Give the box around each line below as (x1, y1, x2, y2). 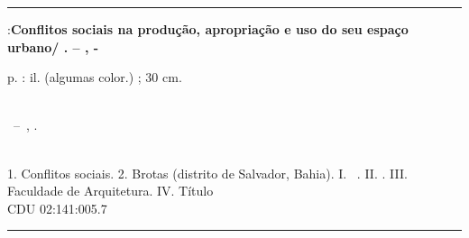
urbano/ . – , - (7, 37, 99, 56)
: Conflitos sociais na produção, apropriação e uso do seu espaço (7, 20, 409, 38)
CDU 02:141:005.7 (7, 198, 107, 217)
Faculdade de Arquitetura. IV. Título (7, 181, 214, 200)
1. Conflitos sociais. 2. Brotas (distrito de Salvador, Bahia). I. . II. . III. (7, 163, 408, 182)
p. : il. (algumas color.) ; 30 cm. (7, 68, 182, 87)
